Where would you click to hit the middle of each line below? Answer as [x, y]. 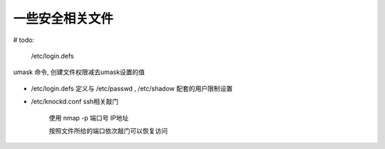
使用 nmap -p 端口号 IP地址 [89, 118]
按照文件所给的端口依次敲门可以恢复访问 [108, 130]
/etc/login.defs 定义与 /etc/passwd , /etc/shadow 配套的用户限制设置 [132, 88]
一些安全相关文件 [63, 19]
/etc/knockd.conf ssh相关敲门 [75, 102]
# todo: [24, 40]
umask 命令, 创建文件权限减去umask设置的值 [79, 72]
